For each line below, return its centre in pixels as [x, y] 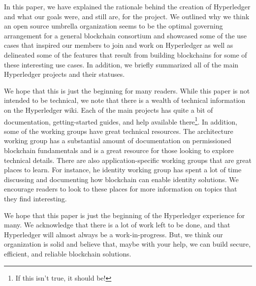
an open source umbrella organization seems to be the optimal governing [113, 26]
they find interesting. [35, 198]
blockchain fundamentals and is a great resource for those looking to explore [119, 150]
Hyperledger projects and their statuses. [64, 74]
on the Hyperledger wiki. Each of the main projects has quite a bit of [109, 110]
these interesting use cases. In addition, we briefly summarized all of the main [121, 64]
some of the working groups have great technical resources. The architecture [119, 131]
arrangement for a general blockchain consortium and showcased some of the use [125, 35]
